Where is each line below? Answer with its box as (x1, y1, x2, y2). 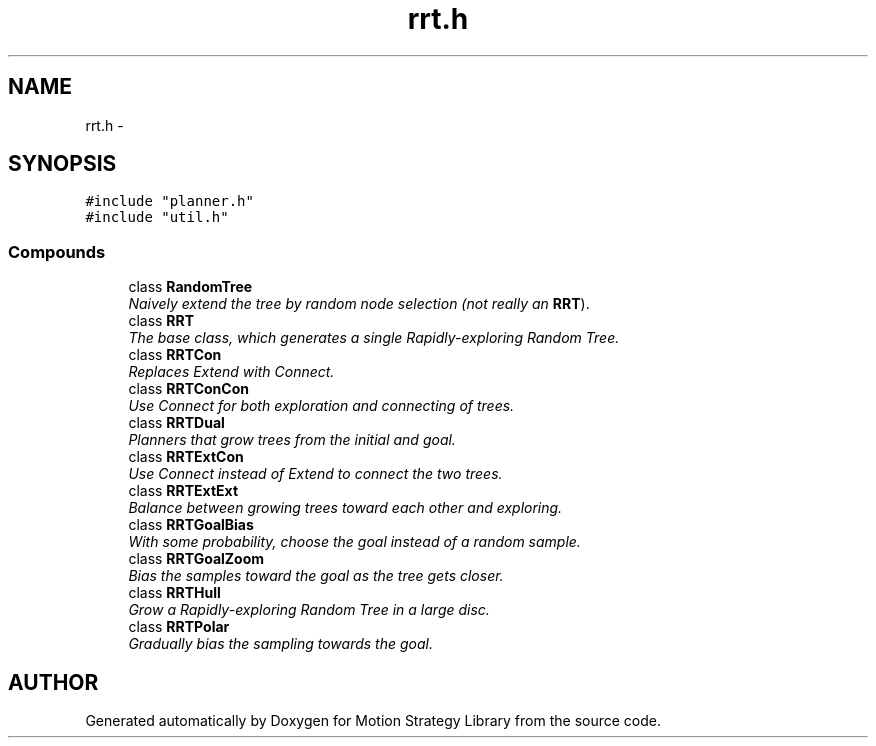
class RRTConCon (128, 380, 249, 398)
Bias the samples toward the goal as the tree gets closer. (128, 567, 504, 585)
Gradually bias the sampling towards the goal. (128, 635, 433, 653)
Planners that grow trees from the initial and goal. (128, 431, 456, 449)
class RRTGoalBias (128, 516, 254, 534)
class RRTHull (128, 584, 221, 602)
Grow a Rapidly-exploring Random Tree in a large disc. (128, 601, 490, 619)
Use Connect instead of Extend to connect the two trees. (128, 465, 503, 483)
